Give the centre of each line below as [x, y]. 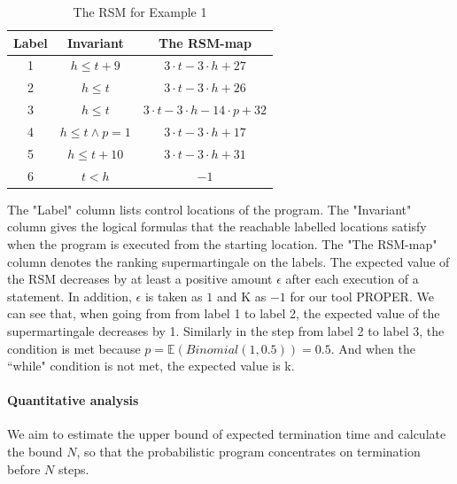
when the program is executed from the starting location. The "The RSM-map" [222, 243]
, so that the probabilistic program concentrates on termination [248, 452]
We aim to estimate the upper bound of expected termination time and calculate [227, 434]
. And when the [373, 348]
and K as [241, 296]
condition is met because [74, 348]
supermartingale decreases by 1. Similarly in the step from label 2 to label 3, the [226, 330]
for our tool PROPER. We [362, 296]
